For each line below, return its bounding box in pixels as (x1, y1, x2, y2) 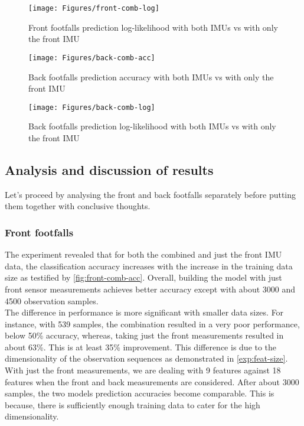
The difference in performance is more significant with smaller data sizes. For (5, 306, 284, 318)
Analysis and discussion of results (5, 160, 214, 178)
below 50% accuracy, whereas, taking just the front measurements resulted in (5, 329, 284, 342)
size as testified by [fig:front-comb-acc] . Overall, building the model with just (5, 271, 282, 284)
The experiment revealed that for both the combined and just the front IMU (5, 248, 282, 261)
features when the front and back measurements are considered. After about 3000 (5, 375, 299, 388)
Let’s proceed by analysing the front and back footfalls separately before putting (5, 188, 296, 200)
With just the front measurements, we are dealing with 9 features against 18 (5, 364, 281, 376)
